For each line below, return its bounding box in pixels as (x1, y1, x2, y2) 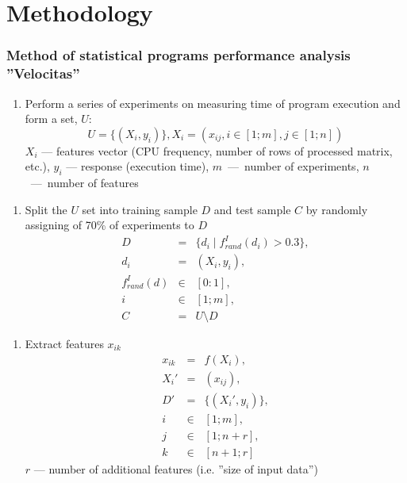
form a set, (25, 110, 78, 127)
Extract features (25, 335, 104, 352)
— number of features (30, 174, 139, 191)
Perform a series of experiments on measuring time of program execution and (25, 94, 401, 111)
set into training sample (82, 201, 198, 217)
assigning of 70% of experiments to (25, 217, 194, 233)
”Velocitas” (6, 63, 80, 83)
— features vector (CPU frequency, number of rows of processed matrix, (41, 142, 393, 159)
